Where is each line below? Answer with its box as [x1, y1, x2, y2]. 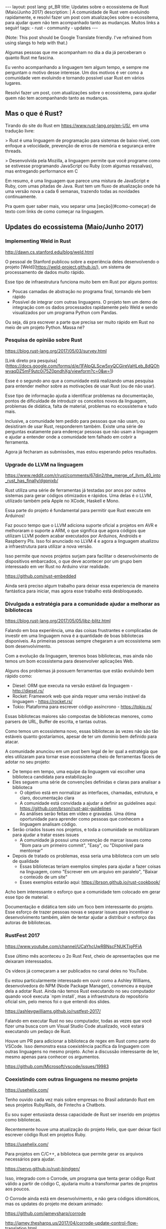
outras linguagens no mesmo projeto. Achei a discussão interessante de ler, [5, 1048, 160, 1054]
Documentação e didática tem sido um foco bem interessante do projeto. [5, 904, 154, 910]
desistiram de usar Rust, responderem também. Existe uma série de [5, 423, 143, 429]
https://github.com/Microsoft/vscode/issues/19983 [5, 1063, 109, 1069]
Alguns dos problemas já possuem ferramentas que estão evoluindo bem [5, 668, 154, 674]
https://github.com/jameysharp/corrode [5, 1210, 86, 1216]
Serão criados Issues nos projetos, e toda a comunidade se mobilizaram [12, 827, 160, 833]
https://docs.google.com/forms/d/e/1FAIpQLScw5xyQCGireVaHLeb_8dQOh [6, 363, 160, 369]
